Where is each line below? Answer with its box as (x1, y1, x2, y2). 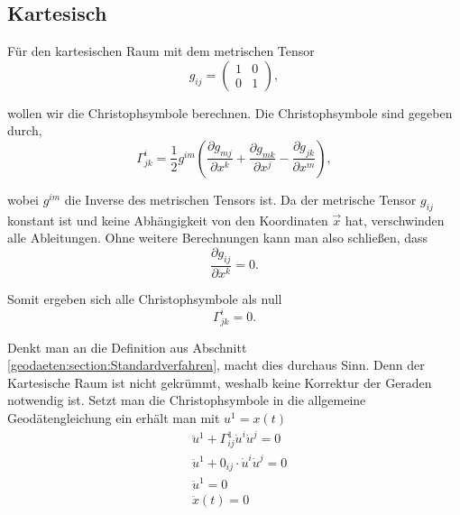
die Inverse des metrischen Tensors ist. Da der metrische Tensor (64, 189, 417, 208)
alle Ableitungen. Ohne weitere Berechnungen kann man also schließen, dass (7, 228, 428, 247)
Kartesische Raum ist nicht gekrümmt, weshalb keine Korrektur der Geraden (7, 372, 432, 391)
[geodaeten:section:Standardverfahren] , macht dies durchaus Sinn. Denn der (7, 355, 425, 374)
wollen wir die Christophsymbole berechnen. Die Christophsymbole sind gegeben (7, 103, 453, 122)
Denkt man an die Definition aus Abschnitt (7, 337, 247, 356)
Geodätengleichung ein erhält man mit (7, 409, 220, 427)
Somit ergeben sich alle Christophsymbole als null (7, 289, 282, 308)
